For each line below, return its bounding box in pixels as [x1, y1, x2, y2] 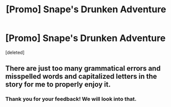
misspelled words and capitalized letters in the [5, 72, 157, 81]
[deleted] [5, 49, 25, 55]
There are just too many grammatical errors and [5, 64, 161, 73]
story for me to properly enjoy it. [5, 80, 111, 89]
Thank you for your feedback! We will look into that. [5, 96, 137, 103]
